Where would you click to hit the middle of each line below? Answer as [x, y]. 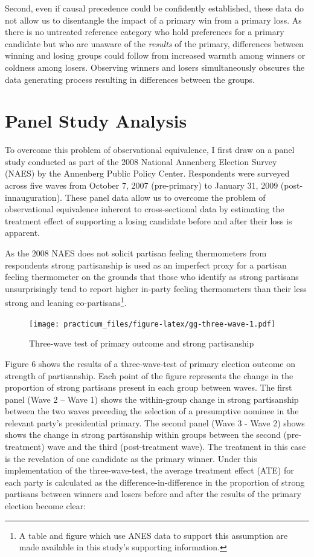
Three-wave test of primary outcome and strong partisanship [142, 343]
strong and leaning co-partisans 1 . [66, 302]
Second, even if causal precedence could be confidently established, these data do [154, 8]
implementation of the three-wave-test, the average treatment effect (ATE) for [149, 470]
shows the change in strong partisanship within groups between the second [143, 435]
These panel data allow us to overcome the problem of [165, 197]
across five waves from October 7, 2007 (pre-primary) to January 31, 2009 [142, 185]
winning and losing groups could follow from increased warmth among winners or [155, 55]
